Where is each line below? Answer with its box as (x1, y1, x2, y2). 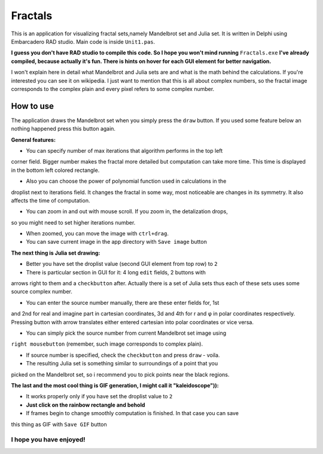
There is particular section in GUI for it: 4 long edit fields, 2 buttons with (26, 268, 206, 276)
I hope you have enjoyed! (11, 435, 86, 444)
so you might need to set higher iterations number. (11, 219, 136, 226)
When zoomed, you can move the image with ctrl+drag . (26, 230, 169, 237)
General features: (11, 136, 56, 143)
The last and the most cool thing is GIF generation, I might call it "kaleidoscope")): (11, 382, 220, 389)
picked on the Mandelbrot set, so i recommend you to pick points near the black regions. (11, 371, 230, 378)
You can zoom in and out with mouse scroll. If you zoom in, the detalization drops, (26, 208, 228, 215)
